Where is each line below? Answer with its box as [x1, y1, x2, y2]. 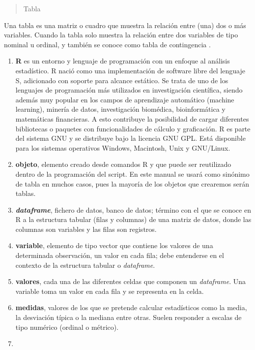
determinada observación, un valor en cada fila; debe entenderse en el [15, 250, 224, 260]
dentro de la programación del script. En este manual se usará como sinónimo [15, 168, 250, 179]
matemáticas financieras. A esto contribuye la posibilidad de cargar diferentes [15, 113, 249, 124]
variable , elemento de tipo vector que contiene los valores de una [15, 240, 213, 251]
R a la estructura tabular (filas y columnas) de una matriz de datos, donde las [15, 214, 252, 224]
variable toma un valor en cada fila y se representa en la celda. [15, 286, 204, 296]
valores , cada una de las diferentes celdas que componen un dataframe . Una [15, 276, 246, 286]
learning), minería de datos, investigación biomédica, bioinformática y [15, 104, 226, 114]
